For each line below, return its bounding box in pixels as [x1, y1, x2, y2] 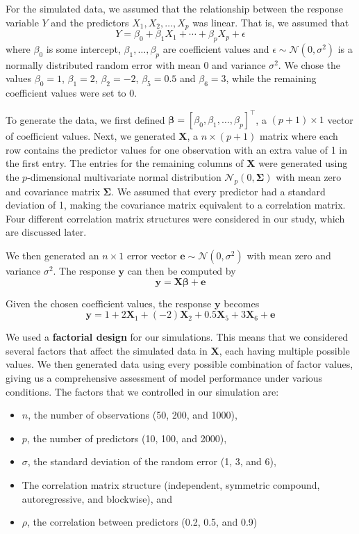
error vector [126, 248, 177, 263]
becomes [224, 296, 260, 310]
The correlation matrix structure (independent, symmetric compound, [22, 478, 320, 492]
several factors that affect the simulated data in [6, 343, 208, 357]
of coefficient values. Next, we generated [6, 129, 176, 143]
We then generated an [6, 248, 99, 263]
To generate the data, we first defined [6, 112, 165, 127]
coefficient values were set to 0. [6, 86, 137, 100]
